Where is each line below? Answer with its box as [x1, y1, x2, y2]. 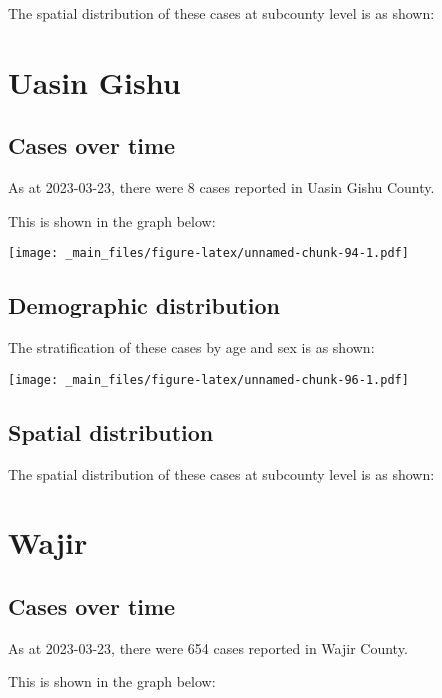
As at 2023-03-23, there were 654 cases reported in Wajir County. [8, 637, 408, 658]
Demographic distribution [8, 290, 280, 321]
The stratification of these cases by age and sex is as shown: [8, 337, 375, 358]
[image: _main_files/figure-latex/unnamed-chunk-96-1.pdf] [8, 372, 409, 387]
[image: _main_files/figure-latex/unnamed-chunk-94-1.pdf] [8, 246, 409, 261]
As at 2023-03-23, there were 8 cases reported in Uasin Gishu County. [8, 177, 435, 198]
